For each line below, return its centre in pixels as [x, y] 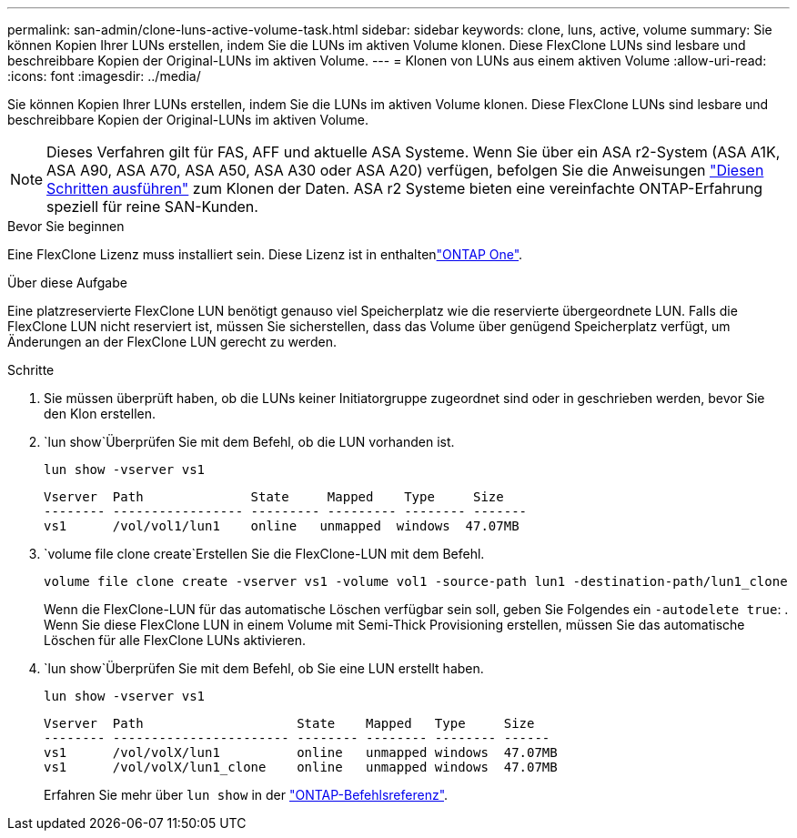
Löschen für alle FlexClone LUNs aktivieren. [175, 640]
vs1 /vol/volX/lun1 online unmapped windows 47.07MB [301, 752]
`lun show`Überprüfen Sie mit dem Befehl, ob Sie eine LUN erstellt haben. [264, 668]
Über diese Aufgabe [67, 283]
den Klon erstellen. [100, 414]
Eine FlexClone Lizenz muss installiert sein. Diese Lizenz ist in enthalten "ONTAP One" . [265, 254]
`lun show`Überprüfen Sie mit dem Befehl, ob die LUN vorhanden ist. [249, 442]
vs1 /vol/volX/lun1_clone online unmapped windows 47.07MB [301, 767]
